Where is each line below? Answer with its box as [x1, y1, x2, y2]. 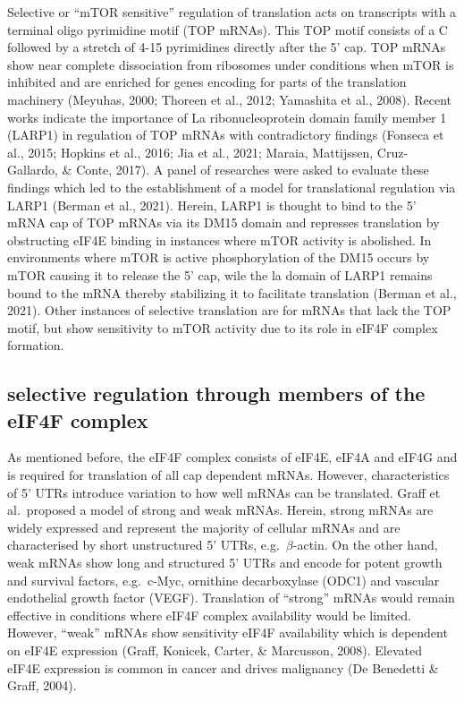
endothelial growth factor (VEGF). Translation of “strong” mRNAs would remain [7, 588, 455, 607]
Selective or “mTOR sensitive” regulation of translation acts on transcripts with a [7, 3, 457, 21]
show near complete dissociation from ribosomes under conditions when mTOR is [7, 55, 454, 73]
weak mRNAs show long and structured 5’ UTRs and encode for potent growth [7, 553, 443, 572]
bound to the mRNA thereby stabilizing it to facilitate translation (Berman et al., [7, 283, 457, 302]
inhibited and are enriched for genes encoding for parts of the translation [7, 73, 407, 91]
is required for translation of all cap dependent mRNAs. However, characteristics [7, 466, 450, 484]
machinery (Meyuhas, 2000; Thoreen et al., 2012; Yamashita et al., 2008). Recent [7, 90, 452, 108]
